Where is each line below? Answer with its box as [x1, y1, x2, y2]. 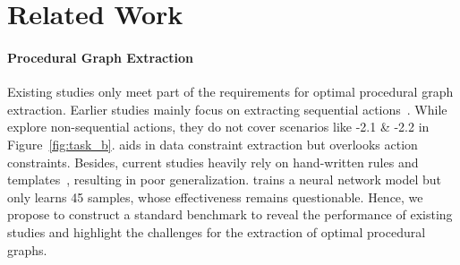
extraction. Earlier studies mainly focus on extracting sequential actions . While [7, 99, 447, 118]
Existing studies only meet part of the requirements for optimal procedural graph [7, 82, 454, 101]
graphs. [7, 240, 47, 259]
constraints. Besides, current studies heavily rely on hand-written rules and [7, 152, 419, 171]
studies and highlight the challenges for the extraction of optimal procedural [7, 222, 426, 241]
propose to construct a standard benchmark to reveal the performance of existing [7, 205, 453, 224]
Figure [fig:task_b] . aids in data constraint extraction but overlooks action [7, 134, 418, 153]
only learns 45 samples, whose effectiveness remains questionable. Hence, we [7, 187, 423, 206]
